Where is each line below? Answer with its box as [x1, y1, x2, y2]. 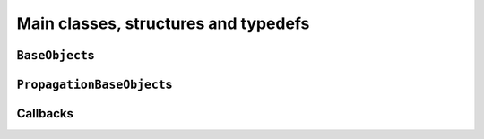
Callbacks [16, 106, 74, 121]
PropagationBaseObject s [16, 76, 173, 91]
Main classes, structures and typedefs [16, 13, 310, 33]
